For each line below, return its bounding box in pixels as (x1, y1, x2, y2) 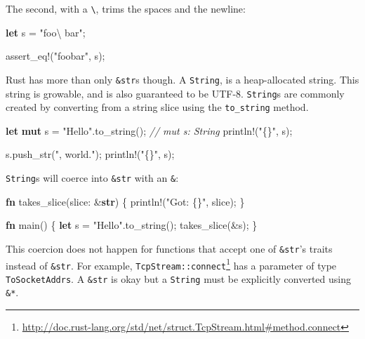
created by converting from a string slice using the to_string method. (6, 100, 309, 114)
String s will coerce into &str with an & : (6, 171, 179, 185)
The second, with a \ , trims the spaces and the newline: (6, 1, 246, 15)
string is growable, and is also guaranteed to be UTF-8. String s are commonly (6, 86, 345, 100)
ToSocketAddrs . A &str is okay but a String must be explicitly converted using (6, 271, 351, 286)
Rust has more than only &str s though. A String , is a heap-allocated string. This (6, 72, 359, 86)
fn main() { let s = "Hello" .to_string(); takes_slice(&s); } (6, 218, 258, 232)
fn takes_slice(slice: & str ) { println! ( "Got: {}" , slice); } (6, 194, 245, 208)
